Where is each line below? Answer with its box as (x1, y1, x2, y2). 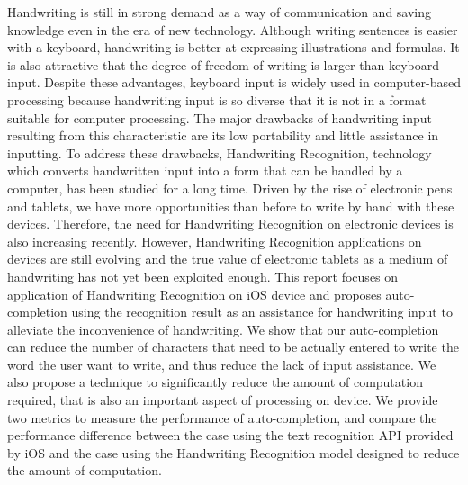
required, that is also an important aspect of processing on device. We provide (7, 391, 438, 409)
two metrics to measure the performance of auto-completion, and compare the (7, 408, 437, 427)
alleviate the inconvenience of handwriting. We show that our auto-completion (7, 319, 439, 338)
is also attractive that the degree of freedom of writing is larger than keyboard (7, 55, 440, 74)
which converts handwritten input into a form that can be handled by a (7, 161, 403, 180)
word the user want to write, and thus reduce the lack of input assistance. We (7, 355, 436, 373)
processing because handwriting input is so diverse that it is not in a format (7, 90, 427, 109)
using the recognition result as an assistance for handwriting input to (71, 302, 453, 321)
